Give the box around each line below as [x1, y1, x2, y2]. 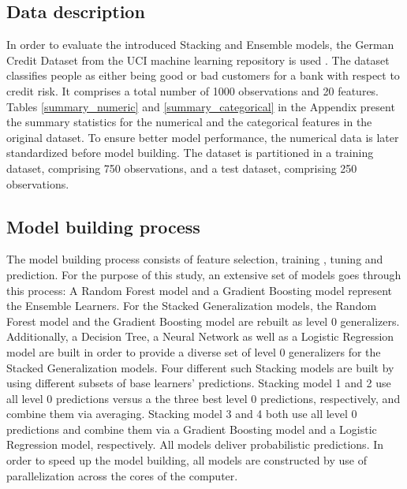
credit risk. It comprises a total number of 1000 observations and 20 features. [6, 82, 379, 99]
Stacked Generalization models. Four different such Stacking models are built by [6, 359, 394, 375]
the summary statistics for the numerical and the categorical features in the [6, 114, 372, 130]
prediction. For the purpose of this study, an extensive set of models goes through [6, 266, 401, 282]
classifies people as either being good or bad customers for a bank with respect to [6, 67, 400, 84]
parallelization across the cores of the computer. [6, 467, 238, 483]
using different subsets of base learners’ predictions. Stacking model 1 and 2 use [6, 375, 391, 391]
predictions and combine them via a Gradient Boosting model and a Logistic [6, 420, 377, 437]
